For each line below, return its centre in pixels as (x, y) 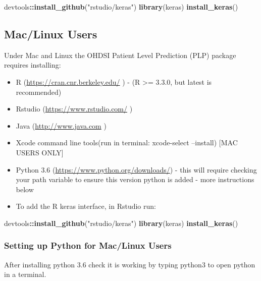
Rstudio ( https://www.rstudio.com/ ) (74, 109)
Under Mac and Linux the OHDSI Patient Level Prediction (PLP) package (120, 55)
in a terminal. (25, 274)
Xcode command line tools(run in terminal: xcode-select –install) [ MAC (127, 143)
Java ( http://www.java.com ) (61, 125)
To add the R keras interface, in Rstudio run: (86, 206)
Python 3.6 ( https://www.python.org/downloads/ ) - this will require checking (136, 169)
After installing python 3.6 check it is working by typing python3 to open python (130, 264)
